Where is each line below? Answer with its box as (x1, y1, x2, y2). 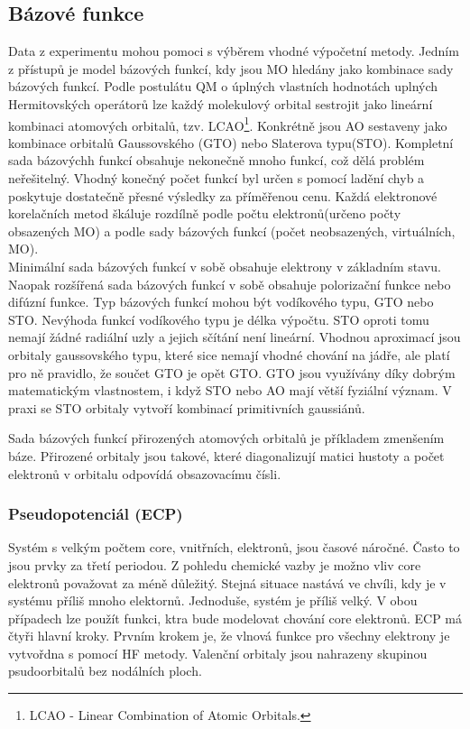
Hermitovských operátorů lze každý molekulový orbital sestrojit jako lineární (8, 94, 433, 113)
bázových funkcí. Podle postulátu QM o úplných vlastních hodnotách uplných (8, 77, 438, 96)
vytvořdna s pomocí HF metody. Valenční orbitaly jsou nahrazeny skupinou (8, 643, 428, 662)
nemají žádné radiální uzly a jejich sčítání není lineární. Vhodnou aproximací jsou (8, 328, 461, 346)
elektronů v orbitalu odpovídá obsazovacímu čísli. (8, 464, 281, 483)
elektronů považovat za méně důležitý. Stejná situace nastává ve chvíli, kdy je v (8, 573, 447, 592)
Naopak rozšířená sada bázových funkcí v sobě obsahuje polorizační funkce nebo (8, 274, 451, 293)
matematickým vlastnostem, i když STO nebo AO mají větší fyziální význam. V (8, 381, 452, 400)
